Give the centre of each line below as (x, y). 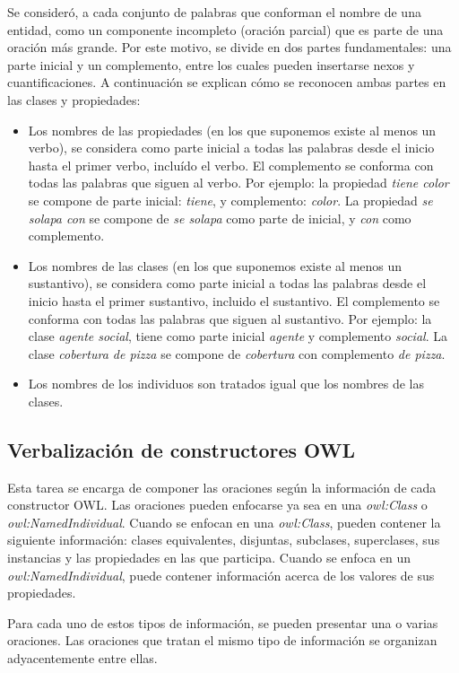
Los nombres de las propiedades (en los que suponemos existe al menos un (232, 130)
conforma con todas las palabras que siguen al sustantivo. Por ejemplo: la (230, 318)
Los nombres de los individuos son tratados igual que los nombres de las (226, 384)
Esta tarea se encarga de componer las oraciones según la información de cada (222, 487)
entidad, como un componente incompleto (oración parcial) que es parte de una (225, 29)
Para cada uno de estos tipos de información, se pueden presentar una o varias (223, 622)
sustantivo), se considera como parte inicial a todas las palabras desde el (227, 283)
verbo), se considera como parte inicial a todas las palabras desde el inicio (231, 148)
